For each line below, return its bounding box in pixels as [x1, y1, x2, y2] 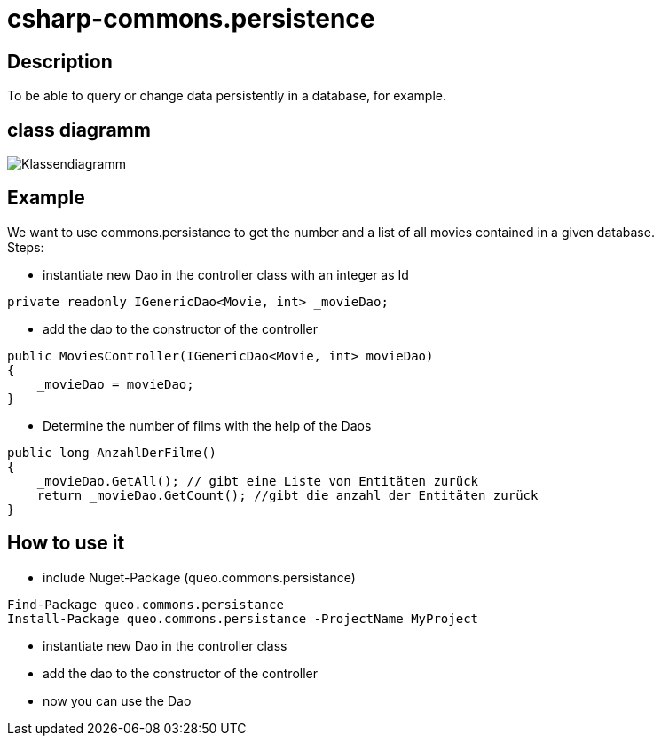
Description [7, 50, 113, 73]
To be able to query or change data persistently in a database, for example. [7, 88, 447, 104]
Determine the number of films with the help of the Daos [43, 417, 372, 433]
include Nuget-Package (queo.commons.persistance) [43, 569, 356, 585]
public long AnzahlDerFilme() [7, 445, 217, 460]
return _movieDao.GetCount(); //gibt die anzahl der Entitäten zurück [36, 487, 539, 502]
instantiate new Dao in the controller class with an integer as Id [43, 266, 409, 282]
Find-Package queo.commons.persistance [7, 597, 284, 612]
